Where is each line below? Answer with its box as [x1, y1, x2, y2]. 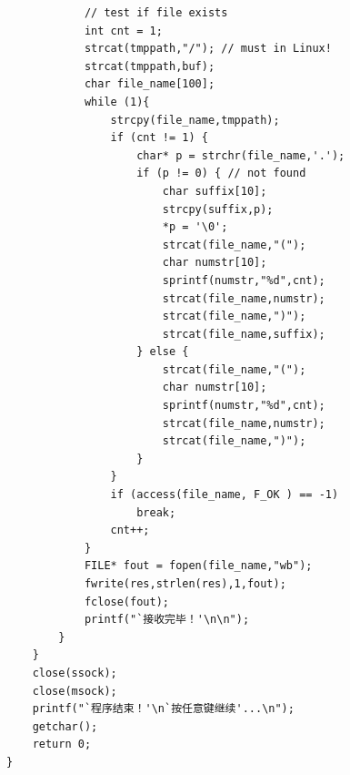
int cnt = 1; [84, 24, 163, 37]
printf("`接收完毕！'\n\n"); [84, 613, 250, 627]
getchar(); [32, 719, 98, 733]
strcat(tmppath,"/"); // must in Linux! [84, 42, 332, 56]
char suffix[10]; [162, 184, 267, 198]
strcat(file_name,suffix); [162, 327, 325, 341]
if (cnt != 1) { [110, 131, 208, 145]
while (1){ [84, 95, 150, 108]
